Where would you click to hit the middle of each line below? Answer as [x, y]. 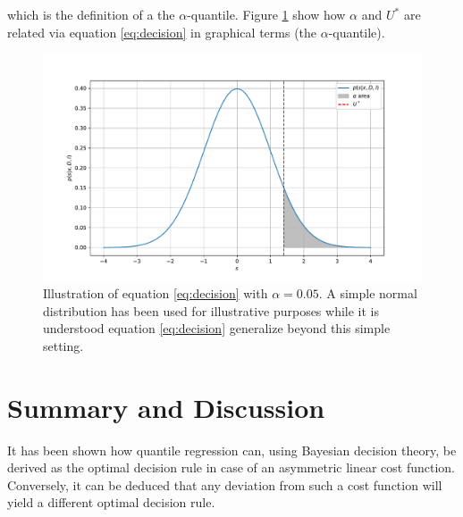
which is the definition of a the [91, 14]
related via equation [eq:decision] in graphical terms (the [162, 32]
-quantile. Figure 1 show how [266, 14]
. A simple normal [368, 293]
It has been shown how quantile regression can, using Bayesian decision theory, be [232, 450]
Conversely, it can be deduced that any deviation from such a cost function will [225, 484]
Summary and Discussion [166, 407]
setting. [63, 345]
